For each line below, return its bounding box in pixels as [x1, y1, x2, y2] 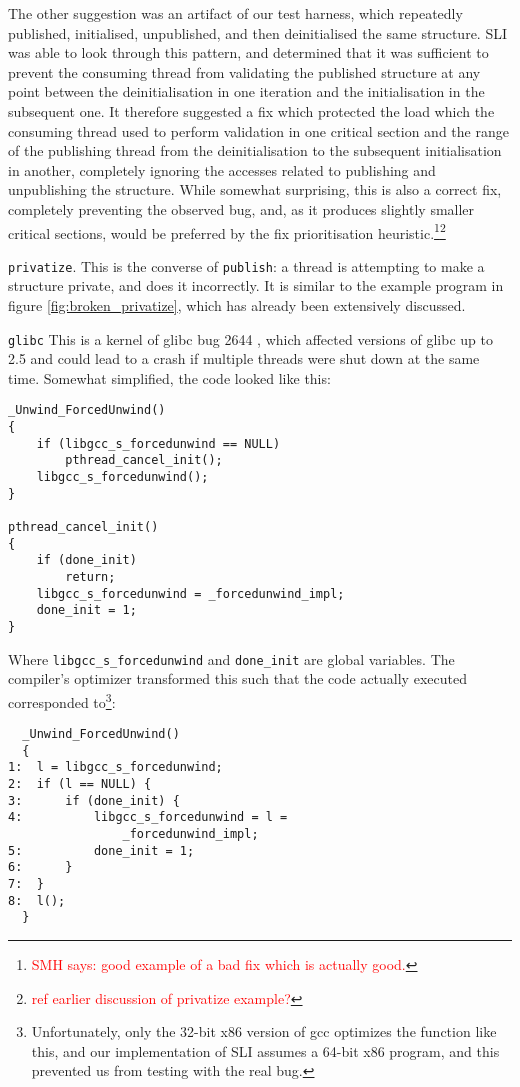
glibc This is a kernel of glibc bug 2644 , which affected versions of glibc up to [8, 328, 493, 349]
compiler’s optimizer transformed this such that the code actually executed [8, 668, 467, 689]
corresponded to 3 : [8, 688, 116, 712]
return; [65, 570, 116, 585]
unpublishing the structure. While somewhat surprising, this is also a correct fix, [8, 179, 502, 200]
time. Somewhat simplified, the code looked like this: [8, 367, 331, 388]
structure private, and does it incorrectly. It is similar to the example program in [8, 275, 504, 296]
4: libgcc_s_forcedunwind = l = [8, 810, 288, 825]
